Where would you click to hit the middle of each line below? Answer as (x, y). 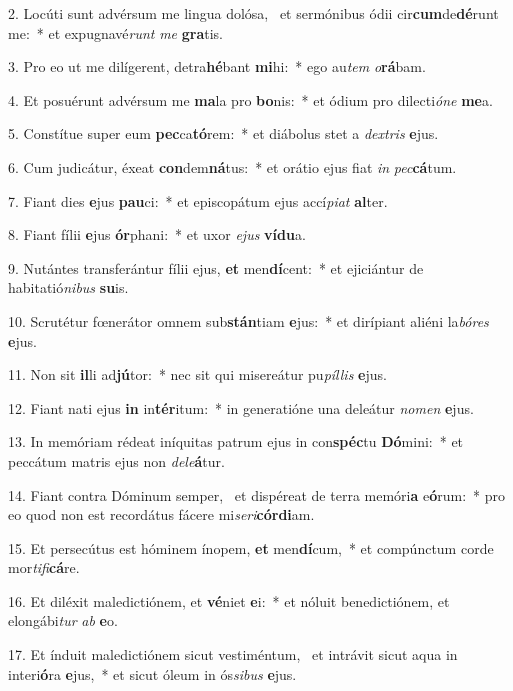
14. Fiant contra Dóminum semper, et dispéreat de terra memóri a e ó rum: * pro (257, 494)
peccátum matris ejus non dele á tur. (116, 460)
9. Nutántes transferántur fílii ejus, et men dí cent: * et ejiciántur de (216, 267)
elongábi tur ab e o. (63, 620)
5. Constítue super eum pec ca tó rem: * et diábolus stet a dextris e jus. (223, 133)
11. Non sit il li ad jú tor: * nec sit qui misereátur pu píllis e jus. (197, 374)
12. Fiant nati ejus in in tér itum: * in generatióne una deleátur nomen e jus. (241, 407)
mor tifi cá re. (44, 567)
